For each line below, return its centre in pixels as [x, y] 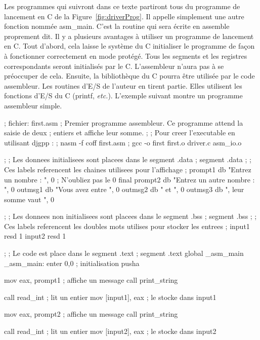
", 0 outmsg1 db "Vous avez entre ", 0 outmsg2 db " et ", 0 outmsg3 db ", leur [124, 189]
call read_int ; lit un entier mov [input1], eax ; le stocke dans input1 [110, 297]
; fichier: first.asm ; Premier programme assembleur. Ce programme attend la [124, 122]
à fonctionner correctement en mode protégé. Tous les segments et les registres [126, 55]
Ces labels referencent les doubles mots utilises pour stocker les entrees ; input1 [127, 226]
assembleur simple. [33, 105]
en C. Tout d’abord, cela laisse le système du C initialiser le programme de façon [129, 46]
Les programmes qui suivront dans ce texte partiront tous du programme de [122, 6]
